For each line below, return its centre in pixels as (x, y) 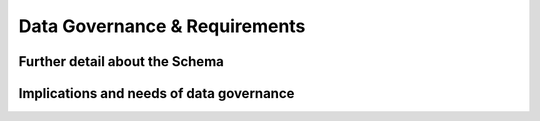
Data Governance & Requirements (162, 26)
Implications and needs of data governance (156, 93)
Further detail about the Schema (121, 61)
